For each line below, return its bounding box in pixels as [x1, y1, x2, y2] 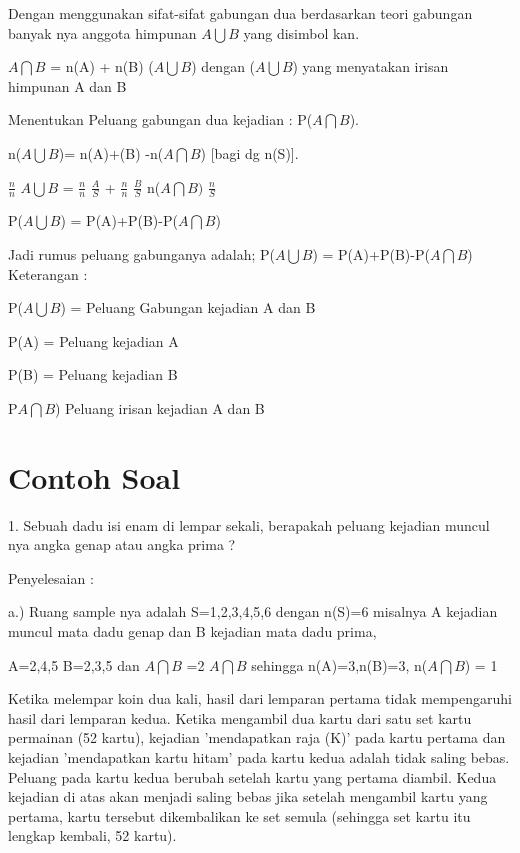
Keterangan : [8, 263, 88, 284]
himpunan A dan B [8, 75, 127, 96]
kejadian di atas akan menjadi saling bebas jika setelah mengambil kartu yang [8, 786, 488, 807]
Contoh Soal [8, 456, 181, 497]
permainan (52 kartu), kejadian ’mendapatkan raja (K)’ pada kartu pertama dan [8, 727, 506, 748]
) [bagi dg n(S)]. [200, 142, 299, 163]
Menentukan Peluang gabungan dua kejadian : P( [8, 109, 313, 130]
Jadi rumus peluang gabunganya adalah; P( [8, 243, 275, 264]
